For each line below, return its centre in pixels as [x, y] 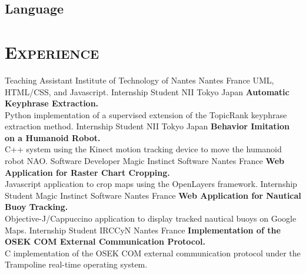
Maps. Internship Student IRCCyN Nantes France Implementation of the [143, 230]
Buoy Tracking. [36, 207]
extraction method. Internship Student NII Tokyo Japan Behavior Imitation [147, 126]
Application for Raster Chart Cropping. [87, 172]
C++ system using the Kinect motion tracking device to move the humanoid [143, 149]
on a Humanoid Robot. [53, 137]
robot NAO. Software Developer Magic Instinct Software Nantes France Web [144, 161]
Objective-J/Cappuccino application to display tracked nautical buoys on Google [151, 218]
